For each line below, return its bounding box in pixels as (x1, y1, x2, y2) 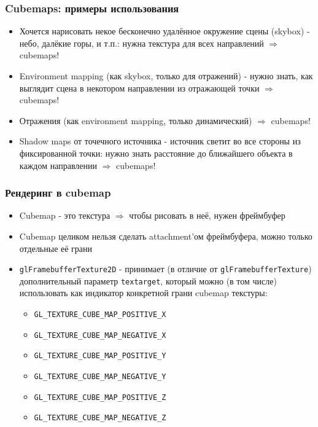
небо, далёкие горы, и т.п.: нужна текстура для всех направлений (19, 36, 264, 49)
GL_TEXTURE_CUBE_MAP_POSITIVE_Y (34, 351, 166, 361)
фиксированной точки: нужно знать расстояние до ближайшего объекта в (19, 146, 293, 159)
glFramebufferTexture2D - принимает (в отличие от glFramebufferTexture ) (19, 262, 312, 275)
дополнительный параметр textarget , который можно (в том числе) (19, 274, 277, 287)
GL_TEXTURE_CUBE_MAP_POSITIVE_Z (34, 393, 166, 402)
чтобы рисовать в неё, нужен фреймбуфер (129, 209, 285, 222)
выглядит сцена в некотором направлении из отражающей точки (19, 81, 260, 94)
